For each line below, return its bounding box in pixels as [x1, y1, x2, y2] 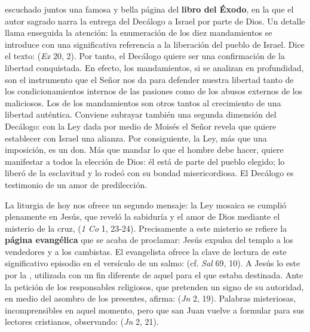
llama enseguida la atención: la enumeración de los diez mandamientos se [5, 26, 272, 39]
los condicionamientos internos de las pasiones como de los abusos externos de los [5, 85, 303, 97]
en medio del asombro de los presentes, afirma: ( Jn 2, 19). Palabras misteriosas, [5, 292, 296, 305]
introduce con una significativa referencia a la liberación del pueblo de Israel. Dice [5, 38, 305, 50]
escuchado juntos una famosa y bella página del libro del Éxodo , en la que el [5, 3, 294, 15]
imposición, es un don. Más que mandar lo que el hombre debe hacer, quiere [5, 143, 284, 156]
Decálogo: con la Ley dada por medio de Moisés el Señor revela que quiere [5, 119, 277, 132]
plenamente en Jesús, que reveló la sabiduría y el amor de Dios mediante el [5, 210, 280, 223]
